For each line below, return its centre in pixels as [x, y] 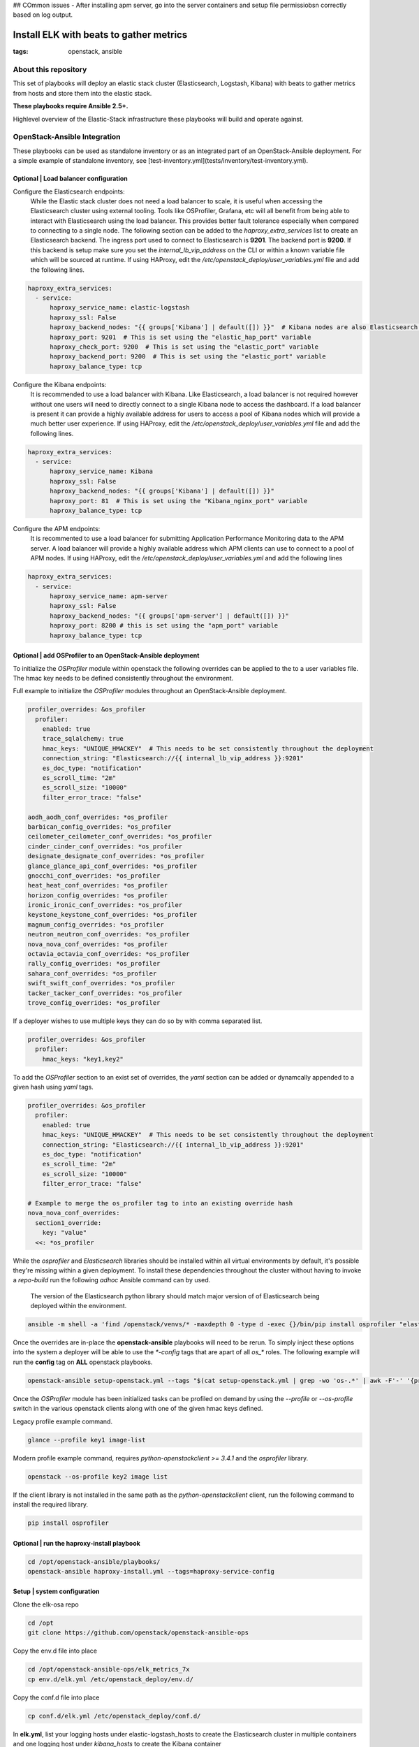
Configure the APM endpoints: [57, 529]
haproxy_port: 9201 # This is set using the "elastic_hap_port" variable [181, 337]
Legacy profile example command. [63, 1421]
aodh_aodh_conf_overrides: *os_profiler [97, 817]
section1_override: [68, 1223]
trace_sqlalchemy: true [83, 739]
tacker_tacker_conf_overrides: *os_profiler [105, 993]
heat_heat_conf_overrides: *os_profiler [97, 885]
